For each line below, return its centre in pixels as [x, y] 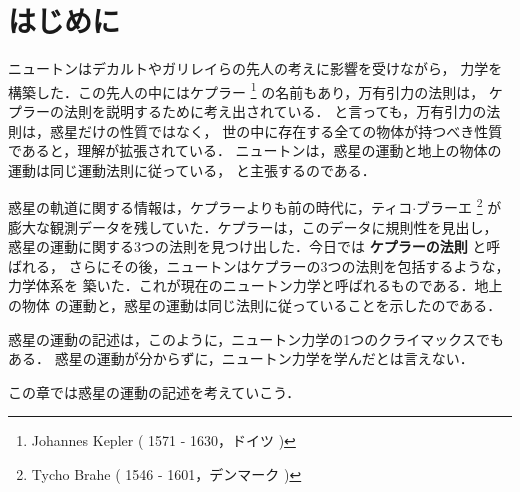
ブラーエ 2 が [459, 205]
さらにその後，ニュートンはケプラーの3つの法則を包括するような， [289, 265]
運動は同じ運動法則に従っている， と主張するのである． [192, 169]
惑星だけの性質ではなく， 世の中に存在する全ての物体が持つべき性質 [276, 130]
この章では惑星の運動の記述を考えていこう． [154, 391]
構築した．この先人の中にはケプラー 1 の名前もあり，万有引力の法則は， [246, 90]
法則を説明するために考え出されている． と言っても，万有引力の [275, 110]
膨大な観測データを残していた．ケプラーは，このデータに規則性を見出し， [253, 226]
